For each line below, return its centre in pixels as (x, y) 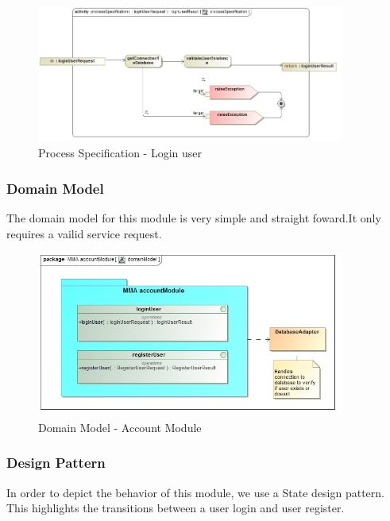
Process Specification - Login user (120, 153)
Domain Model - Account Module (120, 427)
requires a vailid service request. (84, 233)
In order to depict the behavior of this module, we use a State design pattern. (195, 492)
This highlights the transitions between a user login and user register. (176, 508)
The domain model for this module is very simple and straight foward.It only (194, 218)
